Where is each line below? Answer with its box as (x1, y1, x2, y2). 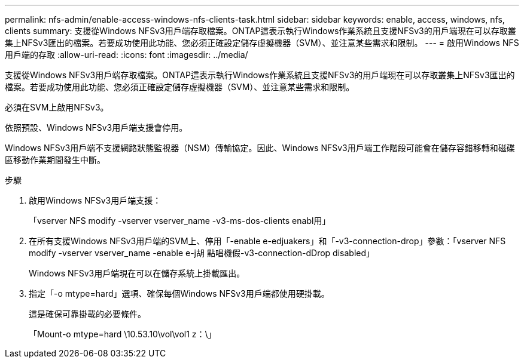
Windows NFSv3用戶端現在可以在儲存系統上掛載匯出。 (29, 268, 245, 278)
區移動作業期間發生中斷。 (5, 155, 105, 165)
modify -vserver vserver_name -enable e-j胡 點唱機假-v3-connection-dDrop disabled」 (29, 248, 375, 258)
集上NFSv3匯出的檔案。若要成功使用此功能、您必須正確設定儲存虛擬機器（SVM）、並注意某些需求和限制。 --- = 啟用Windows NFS (5, 38, 519, 48)
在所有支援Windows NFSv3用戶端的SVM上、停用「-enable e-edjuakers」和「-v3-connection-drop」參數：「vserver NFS (29, 236, 506, 246)
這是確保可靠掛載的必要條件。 (29, 309, 146, 319)
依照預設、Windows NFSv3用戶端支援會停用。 (5, 122, 188, 133)
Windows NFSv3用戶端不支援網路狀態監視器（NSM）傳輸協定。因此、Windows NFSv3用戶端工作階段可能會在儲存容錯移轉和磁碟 (5, 143, 515, 153)
